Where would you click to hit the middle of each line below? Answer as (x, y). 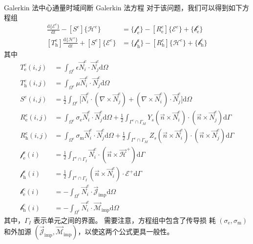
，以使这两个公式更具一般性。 (126, 232)
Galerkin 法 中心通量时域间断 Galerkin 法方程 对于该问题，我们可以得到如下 (123, 7)
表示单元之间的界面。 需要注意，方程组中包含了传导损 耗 (125, 220)
